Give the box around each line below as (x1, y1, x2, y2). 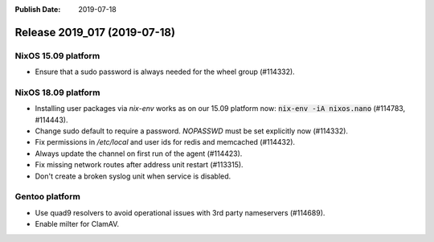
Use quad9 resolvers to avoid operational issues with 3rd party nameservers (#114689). (35, 207, 325, 217)
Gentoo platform (14, 191, 80, 203)
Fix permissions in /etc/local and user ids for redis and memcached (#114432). (35, 137, 296, 147)
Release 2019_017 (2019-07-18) (14, 25, 176, 39)
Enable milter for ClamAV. (35, 219, 120, 229)
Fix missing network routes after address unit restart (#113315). (35, 160, 244, 170)
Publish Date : (14, 5, 61, 14)
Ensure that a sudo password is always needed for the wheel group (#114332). (35, 67, 295, 76)
